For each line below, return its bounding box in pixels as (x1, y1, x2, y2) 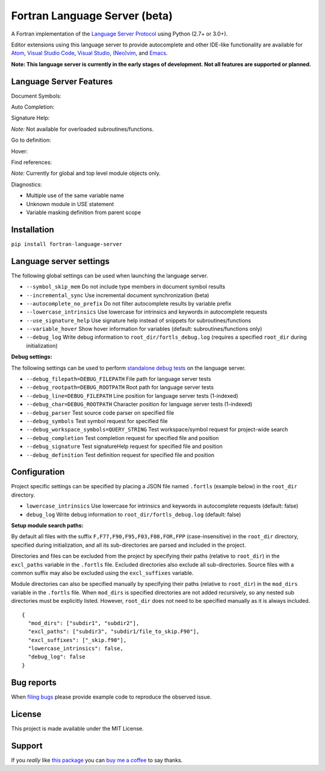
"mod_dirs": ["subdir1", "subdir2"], (28, 620, 140, 626)
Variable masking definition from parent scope (26, 209, 141, 216)
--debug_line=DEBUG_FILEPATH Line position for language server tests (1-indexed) (26, 392, 239, 399)
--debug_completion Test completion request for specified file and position (26, 434, 219, 441)
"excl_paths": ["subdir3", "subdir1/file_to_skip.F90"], (28, 628, 200, 635)
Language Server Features (11, 76, 113, 87)
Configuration (11, 467, 65, 477)
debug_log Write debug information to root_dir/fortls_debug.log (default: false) (26, 511, 241, 518)
